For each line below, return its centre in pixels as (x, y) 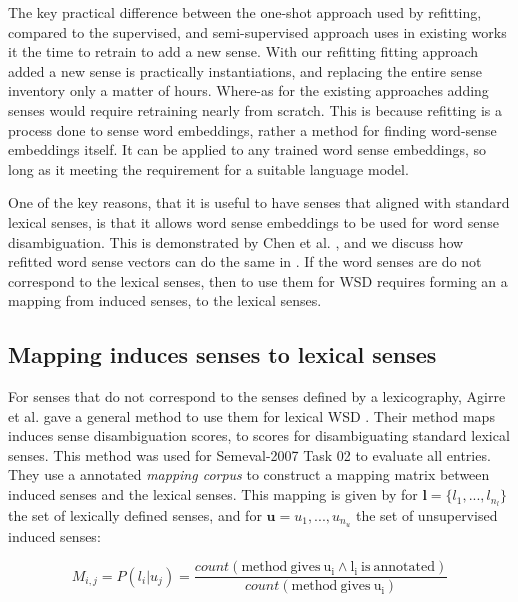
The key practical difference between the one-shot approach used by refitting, (245, 12)
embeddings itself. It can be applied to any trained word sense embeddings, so (247, 149)
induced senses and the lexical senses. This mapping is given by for (213, 494)
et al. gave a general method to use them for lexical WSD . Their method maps (251, 415)
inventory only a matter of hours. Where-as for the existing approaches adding (248, 90)
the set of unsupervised (426, 514)
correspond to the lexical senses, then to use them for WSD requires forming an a (258, 280)
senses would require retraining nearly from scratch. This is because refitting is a (255, 109)
